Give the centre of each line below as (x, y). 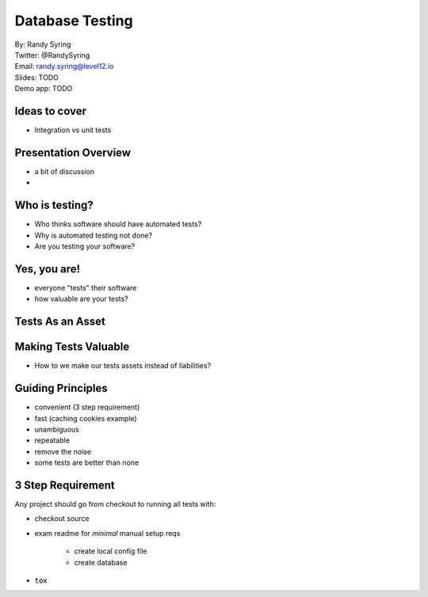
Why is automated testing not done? (94, 235)
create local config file (111, 551)
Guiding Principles (61, 388)
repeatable (52, 440)
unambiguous (57, 429)
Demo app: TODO (44, 89)
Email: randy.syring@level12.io (64, 67)
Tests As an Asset (60, 322)
